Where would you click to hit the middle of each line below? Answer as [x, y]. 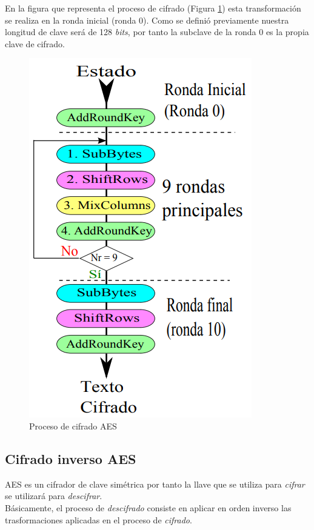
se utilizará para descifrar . [54, 496]
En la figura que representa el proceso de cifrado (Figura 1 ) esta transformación [153, 8]
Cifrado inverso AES [71, 458]
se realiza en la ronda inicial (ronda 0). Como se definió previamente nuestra [147, 20]
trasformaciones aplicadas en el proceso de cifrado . [99, 519]
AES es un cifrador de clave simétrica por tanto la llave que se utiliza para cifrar [155, 484]
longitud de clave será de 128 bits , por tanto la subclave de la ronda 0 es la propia [157, 32]
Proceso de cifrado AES [73, 426]
